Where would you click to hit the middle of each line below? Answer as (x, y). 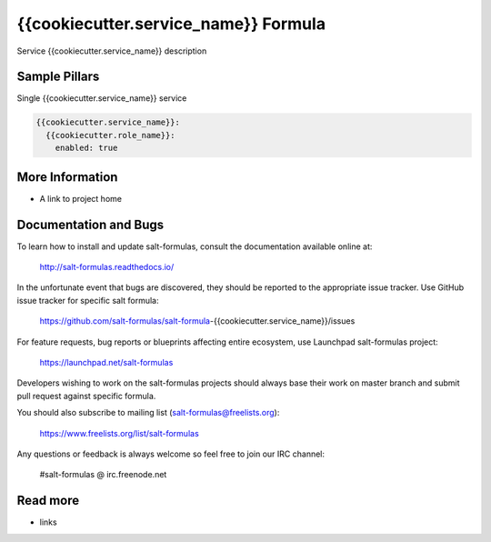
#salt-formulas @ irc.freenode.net (103, 475)
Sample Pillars (58, 77)
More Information (67, 177)
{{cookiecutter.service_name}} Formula (171, 24)
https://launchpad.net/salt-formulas (106, 362)
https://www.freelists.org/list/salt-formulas (119, 433)
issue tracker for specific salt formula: (88, 300)
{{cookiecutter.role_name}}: (111, 135)
